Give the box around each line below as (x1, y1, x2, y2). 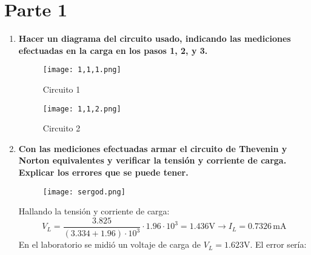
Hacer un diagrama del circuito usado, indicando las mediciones (18, 32, 291, 45)
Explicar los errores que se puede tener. (18, 166, 189, 178)
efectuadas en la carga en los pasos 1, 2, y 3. (18, 44, 208, 56)
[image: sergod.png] (42, 187, 125, 196)
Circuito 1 (42, 82, 81, 95)
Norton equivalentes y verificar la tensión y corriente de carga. (18, 154, 287, 167)
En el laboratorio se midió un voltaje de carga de (18, 238, 201, 251)
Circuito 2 (42, 122, 81, 134)
